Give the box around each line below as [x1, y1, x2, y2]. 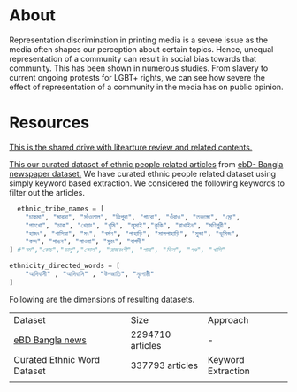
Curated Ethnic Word [13, 353, 100, 365]
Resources [9, 112, 90, 133]
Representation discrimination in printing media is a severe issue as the [9, 35, 268, 45]
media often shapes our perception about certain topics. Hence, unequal [9, 43, 274, 54]
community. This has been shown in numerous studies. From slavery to [9, 63, 269, 73]
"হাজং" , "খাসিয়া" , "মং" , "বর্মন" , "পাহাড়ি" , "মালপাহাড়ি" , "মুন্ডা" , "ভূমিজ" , [25, 229, 240, 238]
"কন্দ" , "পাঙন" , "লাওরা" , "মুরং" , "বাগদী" [25, 237, 146, 246]
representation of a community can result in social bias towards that [9, 53, 257, 64]
